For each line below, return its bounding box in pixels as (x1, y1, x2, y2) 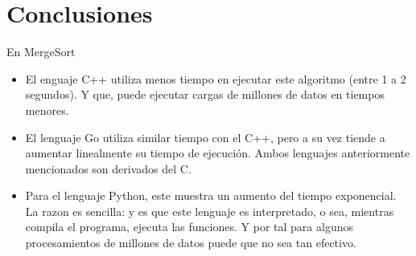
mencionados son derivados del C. (25, 160, 192, 177)
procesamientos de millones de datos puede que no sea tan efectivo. (25, 234, 356, 251)
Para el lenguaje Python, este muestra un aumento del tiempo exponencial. (25, 187, 397, 204)
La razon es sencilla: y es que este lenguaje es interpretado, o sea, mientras (25, 202, 394, 219)
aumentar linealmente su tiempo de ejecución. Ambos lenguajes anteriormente (25, 144, 410, 161)
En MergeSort (6, 43, 76, 60)
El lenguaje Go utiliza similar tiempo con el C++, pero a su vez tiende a (25, 128, 385, 145)
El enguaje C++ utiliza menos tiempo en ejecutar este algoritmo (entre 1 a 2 (25, 70, 406, 87)
